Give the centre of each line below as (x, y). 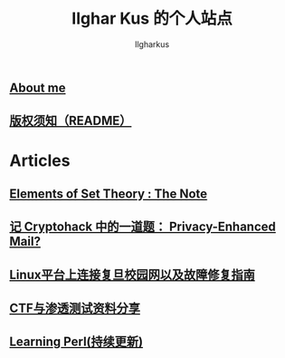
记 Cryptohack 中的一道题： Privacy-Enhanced (142, 227)
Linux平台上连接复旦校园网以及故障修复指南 (132, 274)
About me (38, 87)
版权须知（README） (71, 121)
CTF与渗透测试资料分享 (75, 309)
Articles (40, 160)
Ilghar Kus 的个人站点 (152, 19)
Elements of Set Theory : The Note (109, 194)
